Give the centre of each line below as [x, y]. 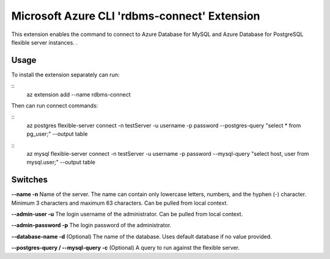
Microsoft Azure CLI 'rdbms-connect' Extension [136, 16]
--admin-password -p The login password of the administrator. [91, 225]
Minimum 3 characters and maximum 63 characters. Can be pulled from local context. [120, 203]
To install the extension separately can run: [65, 75]
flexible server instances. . [44, 42]
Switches [30, 180]
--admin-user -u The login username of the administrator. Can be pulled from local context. [127, 214]
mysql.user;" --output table [61, 162]
